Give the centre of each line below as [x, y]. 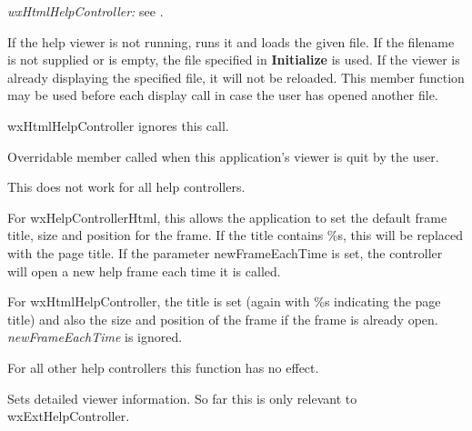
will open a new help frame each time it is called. [144, 271]
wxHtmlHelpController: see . [85, 11]
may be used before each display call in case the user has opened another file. [223, 95]
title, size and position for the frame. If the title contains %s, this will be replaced [235, 235]
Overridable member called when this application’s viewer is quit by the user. [223, 156]
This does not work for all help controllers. [126, 187]
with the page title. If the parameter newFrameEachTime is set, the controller [225, 252]
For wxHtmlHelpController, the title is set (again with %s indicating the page [224, 301]
